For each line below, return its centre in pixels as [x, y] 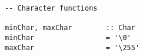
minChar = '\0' [68, 37]
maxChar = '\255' [72, 47]
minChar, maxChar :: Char [70, 28]
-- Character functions [51, 8]
